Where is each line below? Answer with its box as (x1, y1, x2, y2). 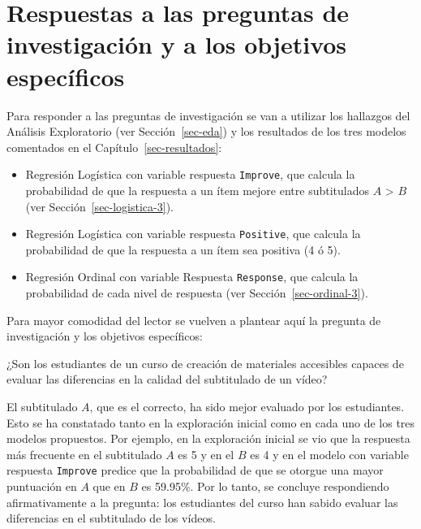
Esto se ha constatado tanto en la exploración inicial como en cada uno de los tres (6, 414, 415, 431)
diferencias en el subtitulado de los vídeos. (6, 509, 216, 527)
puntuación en (6, 478, 77, 495)
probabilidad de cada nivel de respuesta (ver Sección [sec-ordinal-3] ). (25, 284, 368, 301)
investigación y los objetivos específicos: (6, 327, 203, 345)
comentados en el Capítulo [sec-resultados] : (6, 138, 222, 155)
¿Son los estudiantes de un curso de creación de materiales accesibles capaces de (6, 354, 404, 371)
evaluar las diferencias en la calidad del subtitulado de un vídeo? (6, 371, 328, 388)
